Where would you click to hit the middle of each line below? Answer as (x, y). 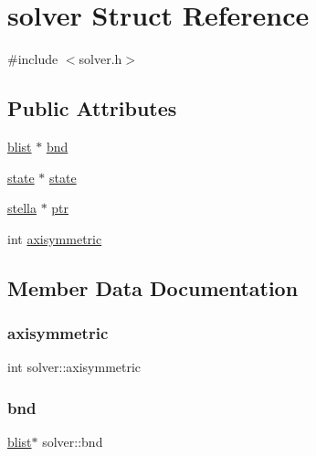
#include (33, 59)
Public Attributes (92, 108)
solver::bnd (73, 442)
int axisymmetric (55, 238)
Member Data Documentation (153, 287)
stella (22, 208)
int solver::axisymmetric (74, 367)
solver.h (100, 59)
